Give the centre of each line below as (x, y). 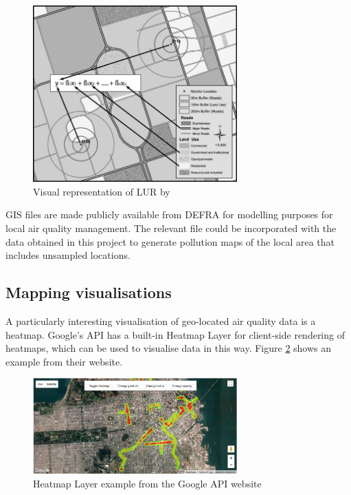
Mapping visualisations (89, 292)
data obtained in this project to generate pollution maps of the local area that (170, 241)
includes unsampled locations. (68, 255)
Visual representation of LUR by (102, 191)
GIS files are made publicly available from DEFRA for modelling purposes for (169, 214)
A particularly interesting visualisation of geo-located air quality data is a (161, 321)
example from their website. (64, 361)
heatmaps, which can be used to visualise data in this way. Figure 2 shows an (169, 348)
